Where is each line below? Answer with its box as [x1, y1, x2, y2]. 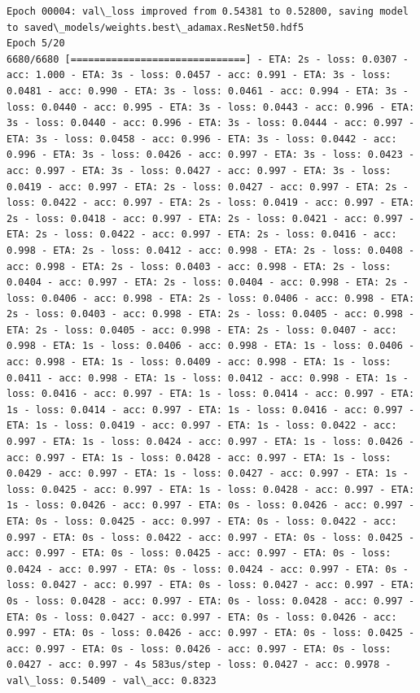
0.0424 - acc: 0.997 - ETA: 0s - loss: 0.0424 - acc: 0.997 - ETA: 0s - [7, 563, 409, 575]
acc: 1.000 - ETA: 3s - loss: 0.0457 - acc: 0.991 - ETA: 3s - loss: [7, 69, 392, 81]
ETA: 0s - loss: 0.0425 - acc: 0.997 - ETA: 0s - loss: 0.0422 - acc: [7, 516, 397, 527]
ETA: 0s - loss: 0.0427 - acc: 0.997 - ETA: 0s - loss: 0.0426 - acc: [7, 611, 397, 623]
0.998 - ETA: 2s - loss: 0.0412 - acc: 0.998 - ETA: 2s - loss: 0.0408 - [7, 244, 415, 256]
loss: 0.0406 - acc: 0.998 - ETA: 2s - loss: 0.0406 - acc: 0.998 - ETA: [7, 292, 415, 304]
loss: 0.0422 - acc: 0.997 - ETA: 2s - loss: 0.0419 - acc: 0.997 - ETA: [7, 197, 415, 209]
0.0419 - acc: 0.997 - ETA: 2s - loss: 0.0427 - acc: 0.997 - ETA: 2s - [7, 181, 409, 193]
